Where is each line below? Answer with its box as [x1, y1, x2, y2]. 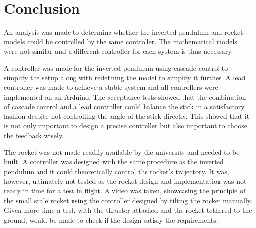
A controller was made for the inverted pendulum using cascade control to [4, 62, 228, 73]
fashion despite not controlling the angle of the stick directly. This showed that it [4, 111, 250, 121]
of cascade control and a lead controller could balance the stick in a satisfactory [4, 101, 245, 112]
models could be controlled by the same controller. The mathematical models [4, 36, 237, 46]
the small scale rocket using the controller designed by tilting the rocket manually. [4, 195, 252, 205]
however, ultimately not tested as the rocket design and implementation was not [4, 176, 247, 186]
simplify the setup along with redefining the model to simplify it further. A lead [4, 72, 246, 82]
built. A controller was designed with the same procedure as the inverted [4, 156, 224, 167]
